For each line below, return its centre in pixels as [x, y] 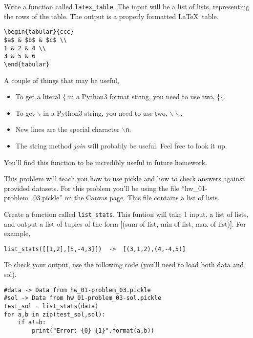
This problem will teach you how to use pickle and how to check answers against [125, 179]
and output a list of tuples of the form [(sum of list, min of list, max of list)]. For [125, 223]
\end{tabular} [27, 64]
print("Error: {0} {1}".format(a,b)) [93, 330]
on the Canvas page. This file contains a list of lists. [142, 198]
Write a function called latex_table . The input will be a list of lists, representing [127, 6]
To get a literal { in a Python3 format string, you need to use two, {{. [120, 96]
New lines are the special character [67, 129]
